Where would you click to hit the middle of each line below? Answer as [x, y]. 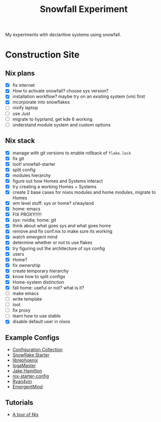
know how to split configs [39, 276]
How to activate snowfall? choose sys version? [60, 91]
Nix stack [20, 141]
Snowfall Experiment [84, 9]
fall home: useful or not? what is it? [48, 288]
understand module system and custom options [61, 125]
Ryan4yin [22, 382]
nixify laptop [25, 108]
